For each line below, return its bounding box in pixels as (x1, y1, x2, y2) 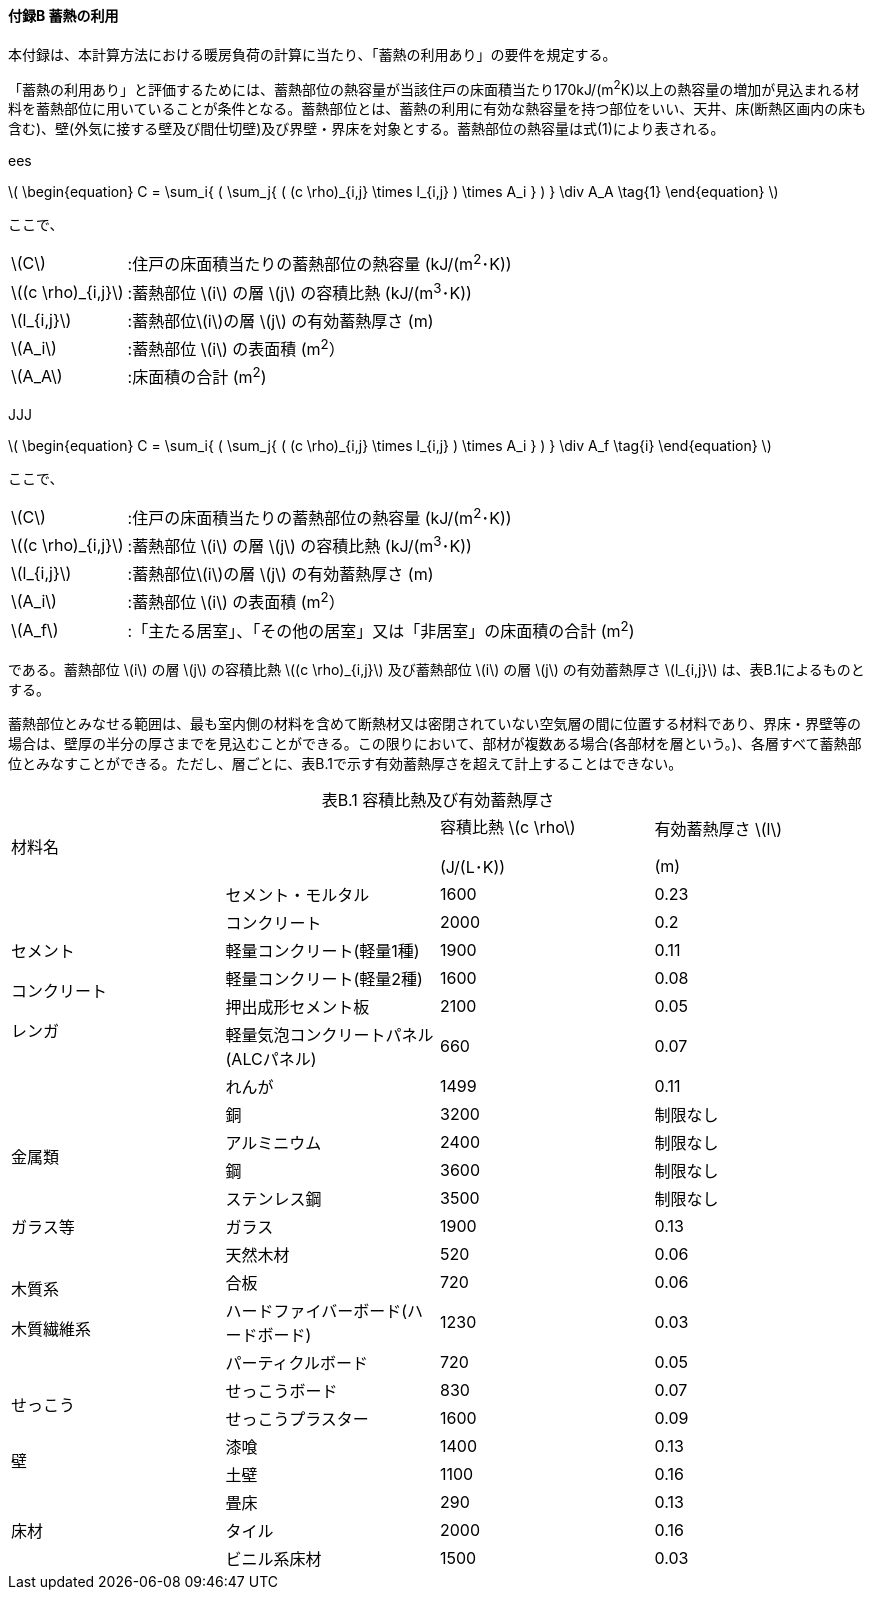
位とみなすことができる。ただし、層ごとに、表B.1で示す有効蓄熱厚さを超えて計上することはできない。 (8, 754, 683, 772)
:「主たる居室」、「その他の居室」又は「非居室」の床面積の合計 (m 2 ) (127, 617, 635, 641)
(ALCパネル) (225, 1048, 317, 1069)
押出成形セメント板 (225, 996, 370, 1017)
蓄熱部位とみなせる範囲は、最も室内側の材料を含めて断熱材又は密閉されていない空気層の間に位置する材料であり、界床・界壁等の (8, 714, 861, 732)
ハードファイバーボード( (225, 1300, 408, 1321)
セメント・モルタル (225, 884, 370, 905)
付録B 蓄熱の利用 (8, 7, 119, 24)
